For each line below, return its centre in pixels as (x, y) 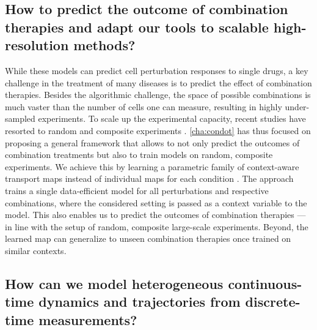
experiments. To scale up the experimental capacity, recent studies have (172, 118)
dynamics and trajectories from (140, 302)
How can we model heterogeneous (114, 283)
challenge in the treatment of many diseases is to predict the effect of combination (158, 82)
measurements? (88, 319)
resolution (37, 45)
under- (297, 106)
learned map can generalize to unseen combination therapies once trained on (148, 238)
